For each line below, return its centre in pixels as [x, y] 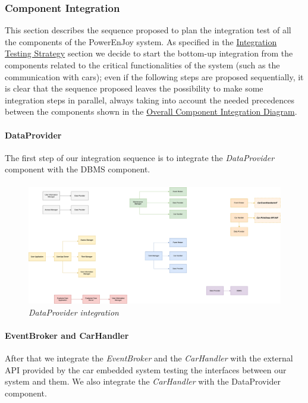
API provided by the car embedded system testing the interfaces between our [146, 369]
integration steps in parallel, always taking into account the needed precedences [150, 100]
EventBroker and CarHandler [67, 335]
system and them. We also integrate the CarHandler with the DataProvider [143, 381]
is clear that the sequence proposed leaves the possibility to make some [134, 88]
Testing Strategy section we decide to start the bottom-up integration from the [149, 53]
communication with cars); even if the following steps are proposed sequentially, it [154, 76]
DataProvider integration [74, 312]
